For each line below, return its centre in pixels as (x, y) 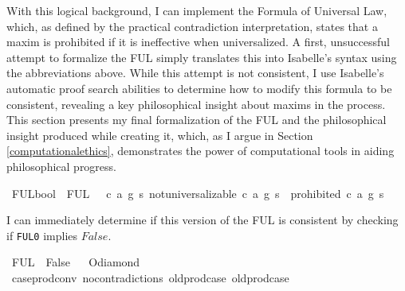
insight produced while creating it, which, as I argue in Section (160, 135)
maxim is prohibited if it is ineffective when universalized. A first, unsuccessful (198, 42)
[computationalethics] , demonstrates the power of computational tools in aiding (201, 151)
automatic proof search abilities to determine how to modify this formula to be (199, 88)
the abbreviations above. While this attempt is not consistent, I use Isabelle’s (195, 73)
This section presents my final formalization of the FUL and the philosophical (197, 120)
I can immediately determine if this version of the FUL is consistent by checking (202, 220)
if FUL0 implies (42, 235)
